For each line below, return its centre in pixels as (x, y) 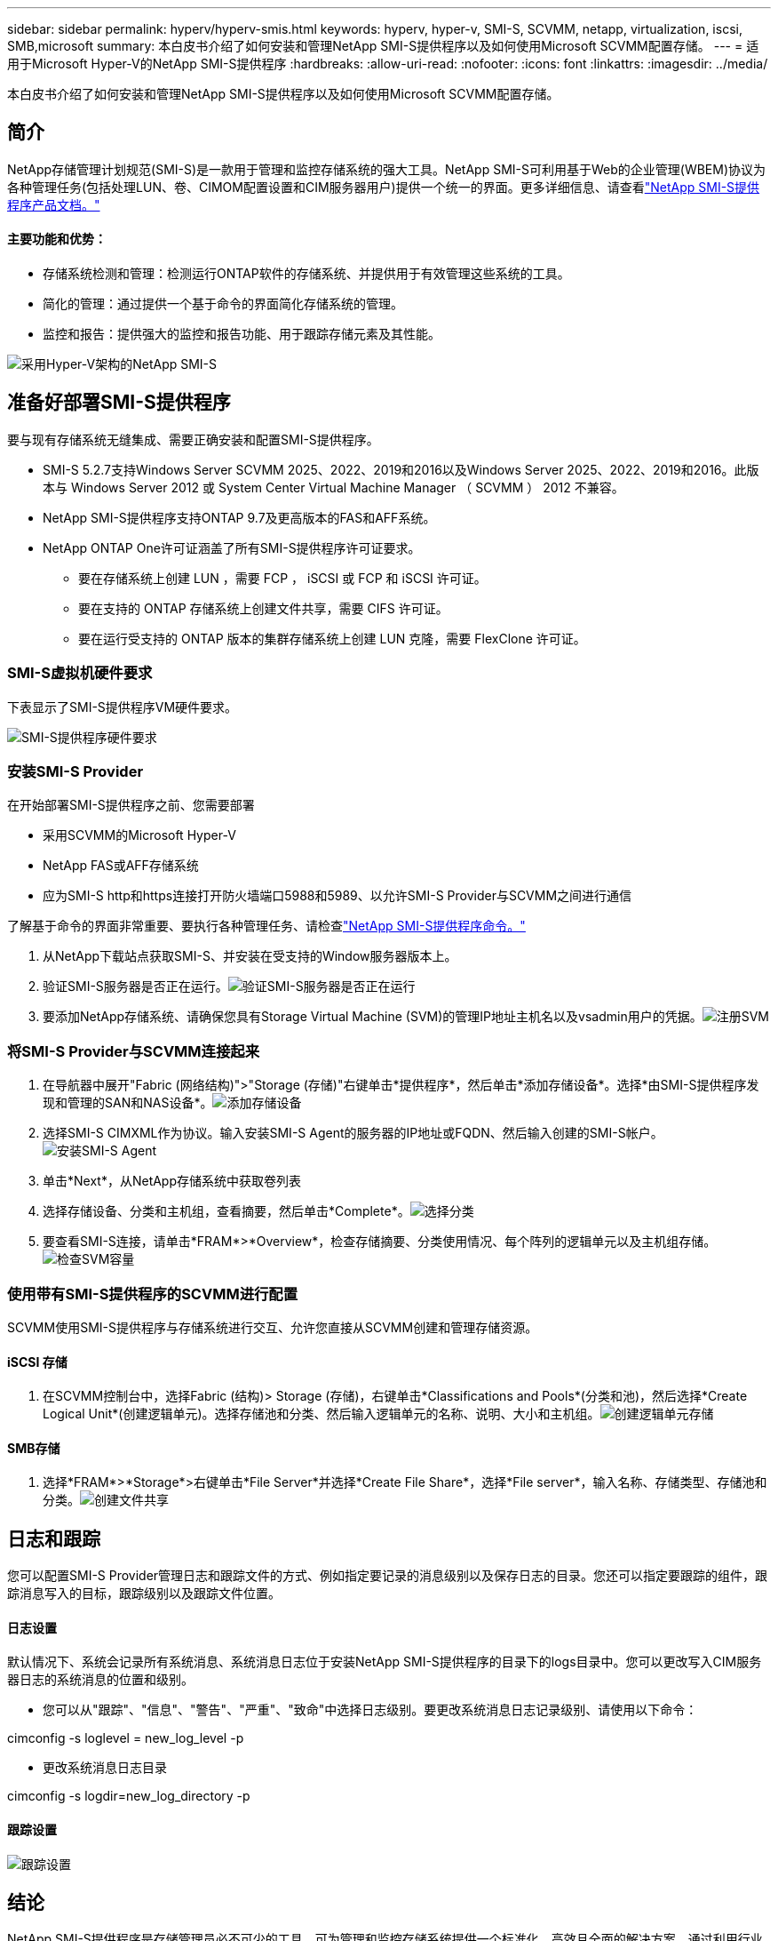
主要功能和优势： (57, 239)
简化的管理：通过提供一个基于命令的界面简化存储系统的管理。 (223, 304)
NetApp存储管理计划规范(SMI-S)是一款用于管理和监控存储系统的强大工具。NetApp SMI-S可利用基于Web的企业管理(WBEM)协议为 (387, 169)
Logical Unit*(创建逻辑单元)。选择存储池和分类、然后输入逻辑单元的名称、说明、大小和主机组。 (322, 1414)
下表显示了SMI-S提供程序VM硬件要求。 (123, 707)
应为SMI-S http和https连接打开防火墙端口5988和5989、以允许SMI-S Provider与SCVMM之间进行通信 (337, 896)
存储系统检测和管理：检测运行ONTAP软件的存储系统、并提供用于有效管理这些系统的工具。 (306, 274)
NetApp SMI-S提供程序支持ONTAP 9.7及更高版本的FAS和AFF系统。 (239, 517)
